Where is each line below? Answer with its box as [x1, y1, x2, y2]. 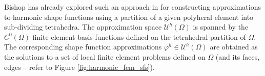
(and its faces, [215, 51, 260, 62]
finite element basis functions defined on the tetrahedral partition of [32, 31, 246, 42]
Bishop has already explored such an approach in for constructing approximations [4, 2, 261, 12]
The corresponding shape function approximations [4, 41, 162, 52]
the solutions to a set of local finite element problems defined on [4, 51, 206, 62]
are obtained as [210, 41, 258, 52]
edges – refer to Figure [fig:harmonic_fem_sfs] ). [4, 61, 155, 72]
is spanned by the [193, 21, 249, 32]
